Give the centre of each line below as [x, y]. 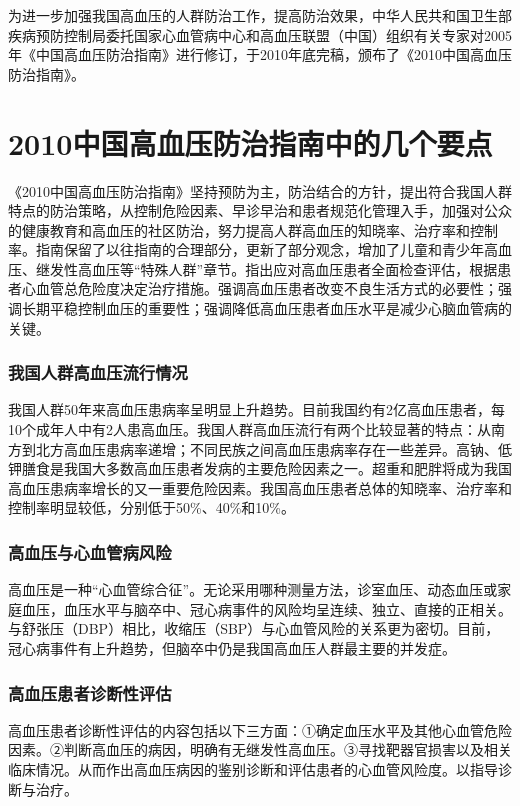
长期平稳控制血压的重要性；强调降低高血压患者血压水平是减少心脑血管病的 [266, 308]
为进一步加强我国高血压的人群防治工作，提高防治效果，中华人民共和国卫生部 [260, 15]
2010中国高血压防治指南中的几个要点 [250, 142]
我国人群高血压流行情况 [98, 372]
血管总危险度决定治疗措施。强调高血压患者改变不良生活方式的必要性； [266, 288]
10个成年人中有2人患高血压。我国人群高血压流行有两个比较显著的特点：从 [249, 429]
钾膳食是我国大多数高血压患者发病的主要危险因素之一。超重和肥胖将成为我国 [260, 468]
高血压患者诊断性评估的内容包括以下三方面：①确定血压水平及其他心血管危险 [260, 729]
